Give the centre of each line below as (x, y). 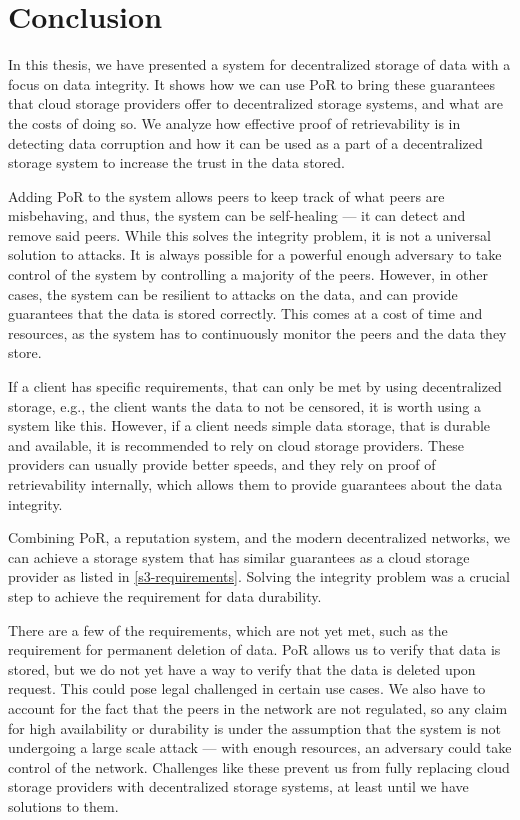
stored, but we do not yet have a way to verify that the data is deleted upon (242, 668)
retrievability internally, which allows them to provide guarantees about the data (255, 484)
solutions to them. (63, 805)
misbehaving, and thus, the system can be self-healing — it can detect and (237, 215)
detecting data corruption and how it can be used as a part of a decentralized (245, 142)
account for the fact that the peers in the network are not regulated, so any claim (258, 707)
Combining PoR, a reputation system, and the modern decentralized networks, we (259, 537)
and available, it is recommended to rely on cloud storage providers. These (236, 444)
